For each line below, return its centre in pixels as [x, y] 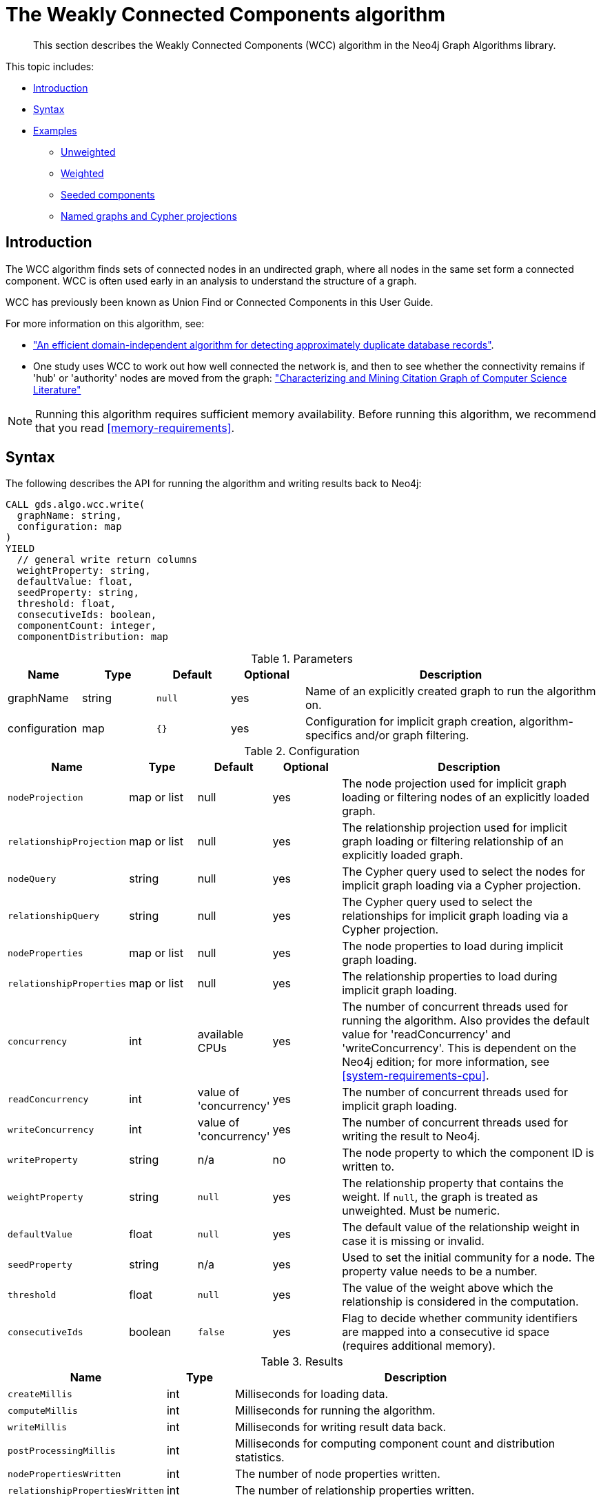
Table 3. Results [302, 1362]
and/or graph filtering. [412, 735]
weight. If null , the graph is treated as [440, 1197]
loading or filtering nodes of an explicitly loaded [466, 798]
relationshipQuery [54, 916]
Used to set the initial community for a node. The [469, 1258]
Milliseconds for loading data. [312, 1394]
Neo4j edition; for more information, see [446, 1062]
